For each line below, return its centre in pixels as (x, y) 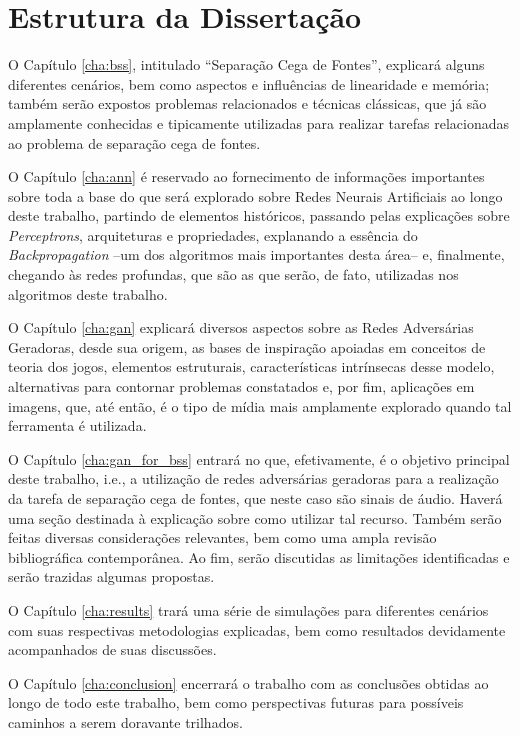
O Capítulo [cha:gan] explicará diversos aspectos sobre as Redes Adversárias (241, 327)
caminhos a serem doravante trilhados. (125, 721)
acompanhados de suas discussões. (112, 649)
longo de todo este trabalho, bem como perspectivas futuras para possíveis (236, 702)
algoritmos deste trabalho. (88, 293)
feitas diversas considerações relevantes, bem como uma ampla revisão (222, 537)
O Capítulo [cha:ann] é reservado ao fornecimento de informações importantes (246, 176)
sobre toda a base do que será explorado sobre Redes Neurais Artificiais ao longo (255, 195)
